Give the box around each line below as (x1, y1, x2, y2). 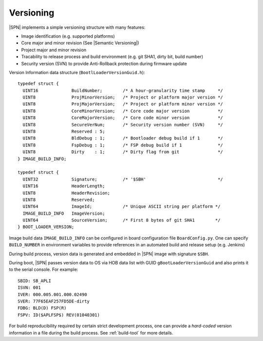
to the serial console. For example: (9, 266, 78, 273)
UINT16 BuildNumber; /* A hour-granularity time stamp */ (22, 88, 224, 93)
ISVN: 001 (18, 285, 41, 290)
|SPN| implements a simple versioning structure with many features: (9, 24, 146, 30)
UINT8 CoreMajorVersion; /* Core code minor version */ (22, 115, 224, 120)
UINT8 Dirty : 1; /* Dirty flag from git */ (22, 149, 224, 155)
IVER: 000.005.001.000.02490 (18, 292, 87, 297)
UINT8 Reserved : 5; (22, 129, 105, 134)
